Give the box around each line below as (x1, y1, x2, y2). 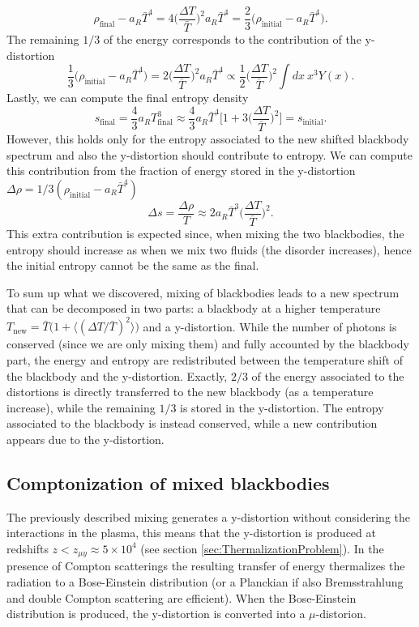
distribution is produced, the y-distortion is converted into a (6, 605, 306, 622)
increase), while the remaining (6, 399, 156, 416)
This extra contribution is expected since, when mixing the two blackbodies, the (6, 224, 404, 241)
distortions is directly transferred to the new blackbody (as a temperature (6, 383, 374, 400)
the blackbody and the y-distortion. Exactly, (6, 367, 228, 384)
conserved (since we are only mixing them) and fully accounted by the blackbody (6, 335, 409, 352)
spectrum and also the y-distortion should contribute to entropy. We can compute (6, 146, 413, 163)
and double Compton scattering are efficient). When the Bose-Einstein (6, 589, 357, 606)
